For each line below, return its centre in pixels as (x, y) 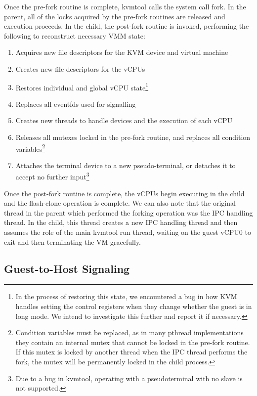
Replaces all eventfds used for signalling (76, 104)
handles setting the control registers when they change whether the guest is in (134, 306)
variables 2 (30, 148)
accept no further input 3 (52, 176)
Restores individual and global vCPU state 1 (82, 87)
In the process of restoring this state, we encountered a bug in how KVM (126, 296)
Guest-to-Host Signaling (67, 268)
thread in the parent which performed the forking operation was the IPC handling (128, 212)
